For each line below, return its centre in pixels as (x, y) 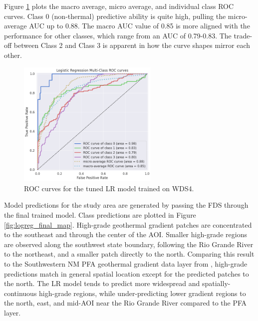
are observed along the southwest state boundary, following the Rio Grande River (129, 244)
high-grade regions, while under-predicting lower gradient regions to (142, 293)
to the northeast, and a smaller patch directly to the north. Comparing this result (129, 254)
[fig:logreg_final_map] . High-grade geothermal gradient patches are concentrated (128, 224)
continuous (20, 293)
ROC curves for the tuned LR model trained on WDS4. (109, 188)
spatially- (216, 283)
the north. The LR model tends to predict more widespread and (102, 283)
